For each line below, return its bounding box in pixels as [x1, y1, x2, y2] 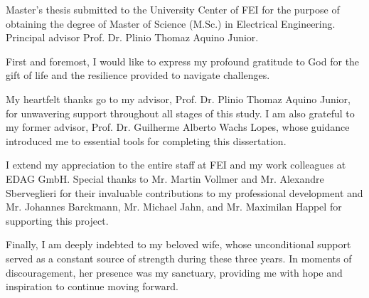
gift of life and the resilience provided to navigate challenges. [6, 68, 270, 83]
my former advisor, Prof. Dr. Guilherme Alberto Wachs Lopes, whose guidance [6, 119, 350, 134]
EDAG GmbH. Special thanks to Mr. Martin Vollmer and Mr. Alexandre [6, 171, 324, 186]
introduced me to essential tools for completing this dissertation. [6, 133, 287, 148]
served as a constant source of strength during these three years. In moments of [6, 250, 352, 265]
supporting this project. [6, 213, 109, 228]
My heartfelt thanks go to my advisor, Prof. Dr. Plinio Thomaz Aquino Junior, [6, 91, 351, 106]
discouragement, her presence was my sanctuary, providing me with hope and [6, 265, 343, 280]
